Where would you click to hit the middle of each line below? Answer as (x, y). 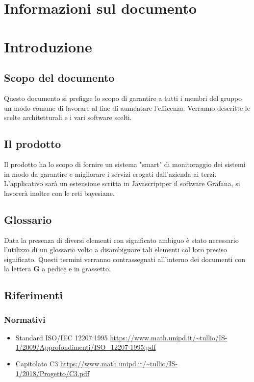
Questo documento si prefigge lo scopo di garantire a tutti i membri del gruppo (123, 98)
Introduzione (48, 46)
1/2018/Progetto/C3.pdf (52, 373)
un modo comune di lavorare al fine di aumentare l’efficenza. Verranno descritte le (127, 107)
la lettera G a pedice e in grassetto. (57, 269)
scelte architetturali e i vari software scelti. (68, 117)
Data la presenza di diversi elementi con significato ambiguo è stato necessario (121, 240)
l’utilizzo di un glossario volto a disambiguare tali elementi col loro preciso (115, 250)
